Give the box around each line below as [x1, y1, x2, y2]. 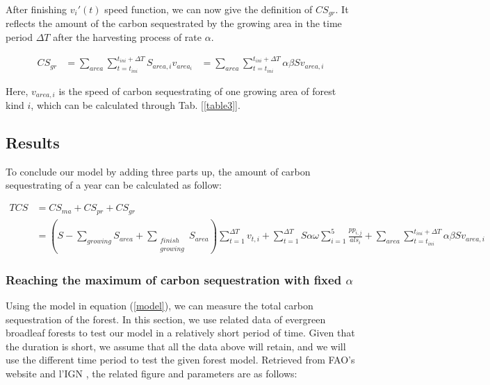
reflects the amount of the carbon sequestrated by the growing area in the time [6, 16, 342, 31]
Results [6, 132, 60, 153]
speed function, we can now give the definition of [104, 2, 313, 16]
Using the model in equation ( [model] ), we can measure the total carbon [6, 298, 313, 313]
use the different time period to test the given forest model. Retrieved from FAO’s [6, 352, 355, 367]
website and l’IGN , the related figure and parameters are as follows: [6, 366, 297, 381]
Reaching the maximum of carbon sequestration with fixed [6, 271, 342, 288]
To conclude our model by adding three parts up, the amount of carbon [6, 164, 311, 178]
